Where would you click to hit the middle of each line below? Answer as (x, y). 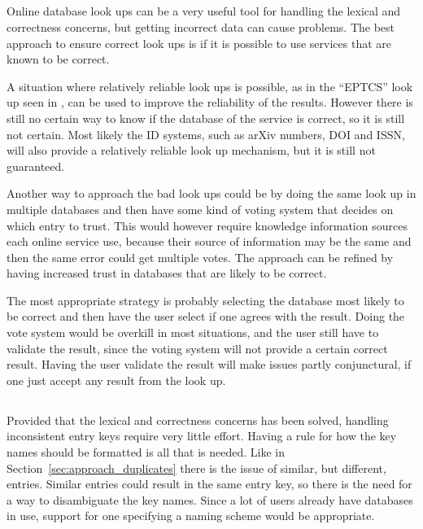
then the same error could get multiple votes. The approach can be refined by (200, 257)
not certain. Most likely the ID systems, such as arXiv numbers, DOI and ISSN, (206, 134)
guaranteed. (36, 166)
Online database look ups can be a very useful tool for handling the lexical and (204, 11)
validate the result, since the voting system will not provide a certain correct (197, 348)
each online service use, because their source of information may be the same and (209, 241)
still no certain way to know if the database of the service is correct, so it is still (206, 118)
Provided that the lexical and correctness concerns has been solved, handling (198, 420)
